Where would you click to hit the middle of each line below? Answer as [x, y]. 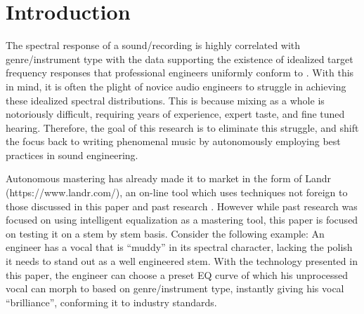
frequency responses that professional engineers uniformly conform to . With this [180, 73]
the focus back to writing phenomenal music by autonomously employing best [173, 141]
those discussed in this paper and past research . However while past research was [182, 206]
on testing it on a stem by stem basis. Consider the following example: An [165, 233]
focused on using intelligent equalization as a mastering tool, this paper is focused [182, 220]
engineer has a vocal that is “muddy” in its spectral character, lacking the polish [179, 247]
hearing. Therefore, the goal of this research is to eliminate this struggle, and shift [182, 127]
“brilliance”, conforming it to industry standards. [111, 302]
